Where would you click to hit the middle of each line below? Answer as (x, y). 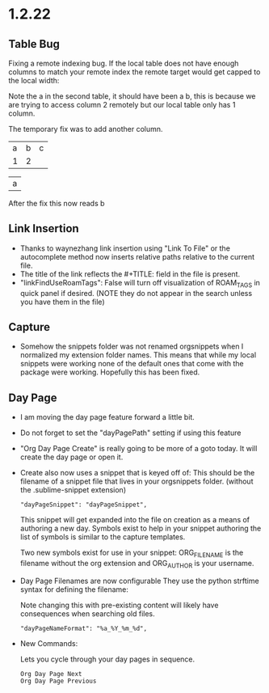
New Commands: (49, 643)
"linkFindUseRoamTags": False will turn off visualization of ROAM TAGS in (140, 283)
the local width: (34, 80)
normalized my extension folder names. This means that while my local (138, 355)
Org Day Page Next (51, 674)
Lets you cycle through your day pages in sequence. (107, 659)
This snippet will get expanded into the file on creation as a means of (135, 520)
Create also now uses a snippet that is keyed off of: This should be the (137, 473)
